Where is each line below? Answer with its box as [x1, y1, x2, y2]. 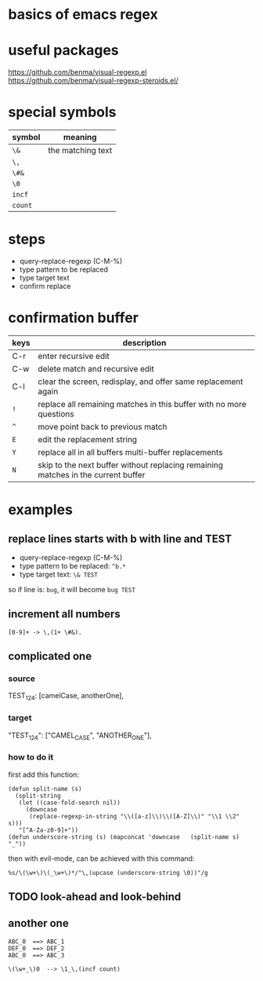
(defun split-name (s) [8, 785, 82, 792]
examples [8, 501, 73, 519]
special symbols [8, 104, 117, 121]
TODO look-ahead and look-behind [8, 890, 182, 904]
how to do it [8, 752, 54, 763]
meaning [63, 132, 97, 143]
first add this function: [8, 770, 80, 779]
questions [38, 408, 74, 419]
